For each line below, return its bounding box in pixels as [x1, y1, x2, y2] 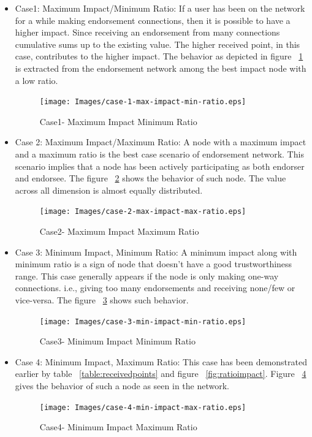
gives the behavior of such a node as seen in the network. [15, 379, 229, 392]
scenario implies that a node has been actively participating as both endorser [15, 159, 305, 172]
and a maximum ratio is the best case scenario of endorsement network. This [15, 148, 304, 160]
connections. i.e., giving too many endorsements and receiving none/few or [15, 281, 295, 294]
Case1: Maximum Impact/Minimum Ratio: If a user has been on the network [15, 2, 305, 14]
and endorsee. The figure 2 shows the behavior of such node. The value [15, 172, 286, 184]
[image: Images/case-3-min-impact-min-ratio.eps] [39, 317, 246, 326]
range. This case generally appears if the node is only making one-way [15, 269, 279, 282]
